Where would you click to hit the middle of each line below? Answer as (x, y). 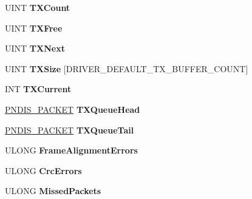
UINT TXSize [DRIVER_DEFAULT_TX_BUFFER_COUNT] (127, 68)
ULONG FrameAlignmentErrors (71, 150)
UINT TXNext (35, 48)
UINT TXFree (34, 28)
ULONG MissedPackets (53, 191)
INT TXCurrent (38, 89)
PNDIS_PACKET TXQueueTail (70, 130)
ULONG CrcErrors (43, 170)
